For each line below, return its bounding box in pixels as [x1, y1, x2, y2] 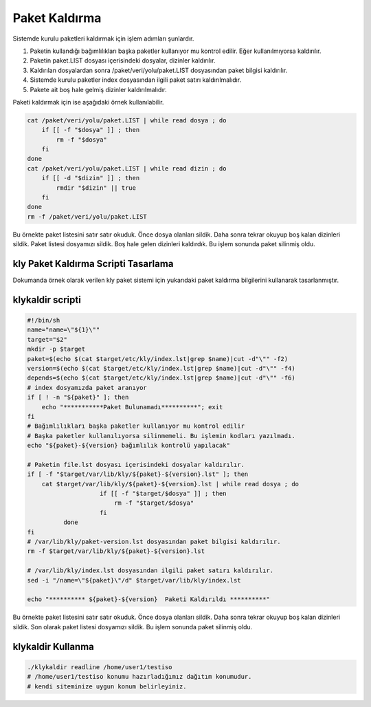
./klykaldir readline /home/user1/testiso [27, 663, 172, 671]
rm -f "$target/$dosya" [113, 499, 194, 507]
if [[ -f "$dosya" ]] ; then [41, 126, 140, 134]
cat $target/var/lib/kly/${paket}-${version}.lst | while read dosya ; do [41, 480, 299, 488]
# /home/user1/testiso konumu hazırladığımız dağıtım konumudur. [27, 673, 252, 681]
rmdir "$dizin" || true [56, 184, 137, 192]
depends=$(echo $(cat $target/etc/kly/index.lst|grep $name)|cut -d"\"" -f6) [27, 374, 295, 382]
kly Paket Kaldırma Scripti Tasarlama [12, 258, 174, 270]
